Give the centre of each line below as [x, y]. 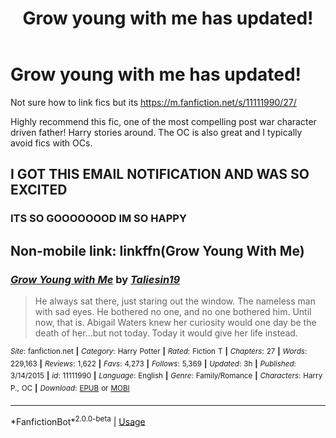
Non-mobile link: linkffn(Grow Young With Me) [157, 250]
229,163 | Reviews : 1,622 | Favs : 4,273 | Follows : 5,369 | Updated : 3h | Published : [153, 363]
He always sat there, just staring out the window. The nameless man [175, 301]
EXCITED [39, 190]
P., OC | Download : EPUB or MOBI [70, 388]
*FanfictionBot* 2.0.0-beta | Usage [78, 420]
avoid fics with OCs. [51, 143]
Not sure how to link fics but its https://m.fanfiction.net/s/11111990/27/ [153, 102]
